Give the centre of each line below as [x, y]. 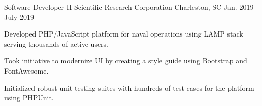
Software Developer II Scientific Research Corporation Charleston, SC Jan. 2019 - [131, 7]
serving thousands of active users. [56, 43]
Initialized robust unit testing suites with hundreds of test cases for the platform [129, 87]
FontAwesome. [26, 70]
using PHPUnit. [29, 98]
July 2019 [19, 16]
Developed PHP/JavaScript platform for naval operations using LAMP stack [124, 34]
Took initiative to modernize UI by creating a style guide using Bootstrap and [126, 61]
